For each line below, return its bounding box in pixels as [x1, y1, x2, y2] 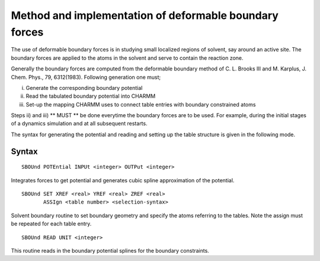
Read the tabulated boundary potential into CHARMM [25, 92, 156, 100]
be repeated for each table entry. [11, 220, 92, 227]
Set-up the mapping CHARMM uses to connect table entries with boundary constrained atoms [25, 101, 256, 108]
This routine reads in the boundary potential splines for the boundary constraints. [11, 247, 210, 254]
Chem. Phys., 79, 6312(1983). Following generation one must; [11, 73, 161, 80]
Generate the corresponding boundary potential [25, 84, 143, 91]
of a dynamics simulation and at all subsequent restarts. [11, 120, 148, 127]
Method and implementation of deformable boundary [11, 9, 279, 22]
